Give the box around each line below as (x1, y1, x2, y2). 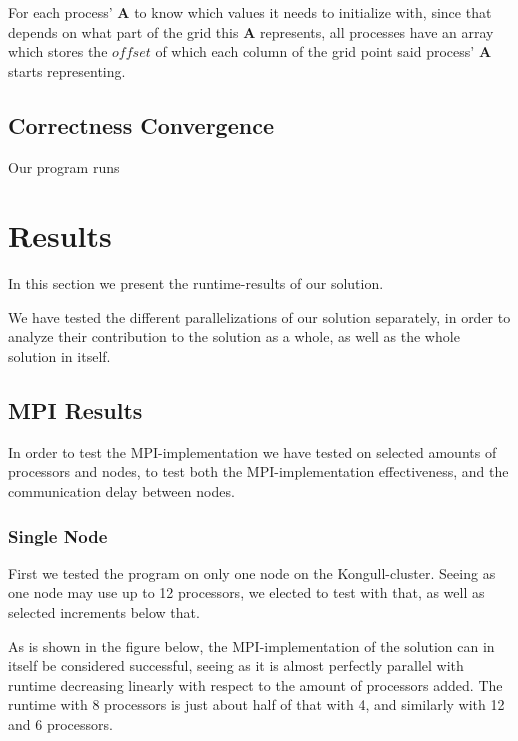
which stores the (8, 41, 108, 62)
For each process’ (8, 2, 113, 22)
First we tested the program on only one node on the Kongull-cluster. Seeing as (8, 562, 496, 583)
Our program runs (8, 156, 120, 177)
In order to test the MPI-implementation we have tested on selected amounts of (8, 441, 497, 462)
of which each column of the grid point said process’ (155, 41, 475, 62)
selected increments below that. (8, 602, 200, 623)
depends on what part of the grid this (8, 21, 239, 42)
